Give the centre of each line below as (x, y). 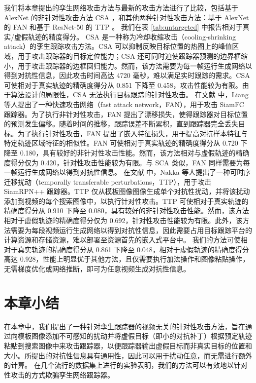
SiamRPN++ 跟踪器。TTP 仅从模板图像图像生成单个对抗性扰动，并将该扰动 (127, 191)
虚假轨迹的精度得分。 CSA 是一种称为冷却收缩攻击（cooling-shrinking (125, 36)
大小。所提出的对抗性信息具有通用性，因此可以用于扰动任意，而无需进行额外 (128, 355)
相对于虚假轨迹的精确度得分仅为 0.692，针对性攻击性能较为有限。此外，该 (123, 220)
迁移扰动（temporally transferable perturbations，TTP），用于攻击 (108, 181)
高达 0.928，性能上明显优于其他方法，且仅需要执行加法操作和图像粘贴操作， (127, 259)
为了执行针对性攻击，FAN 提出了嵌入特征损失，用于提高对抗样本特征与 (133, 133)
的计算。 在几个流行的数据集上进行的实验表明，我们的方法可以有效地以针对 (126, 365)
